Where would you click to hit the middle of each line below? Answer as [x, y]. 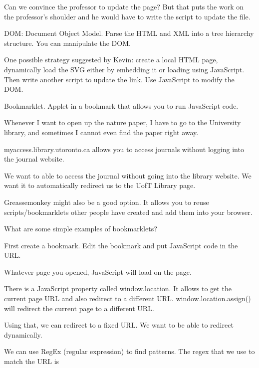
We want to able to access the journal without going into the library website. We [128, 175]
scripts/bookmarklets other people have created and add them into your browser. [128, 212]
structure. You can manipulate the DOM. [67, 43]
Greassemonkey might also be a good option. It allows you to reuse [107, 202]
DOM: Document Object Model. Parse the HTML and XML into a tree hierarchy [129, 33]
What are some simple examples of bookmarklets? [81, 229]
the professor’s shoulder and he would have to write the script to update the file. [127, 16]
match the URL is [32, 361]
